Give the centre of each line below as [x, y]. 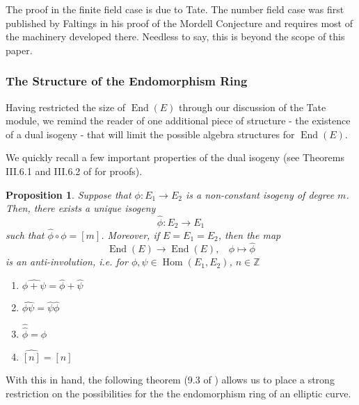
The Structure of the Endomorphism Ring [127, 81]
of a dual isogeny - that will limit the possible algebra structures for [150, 134]
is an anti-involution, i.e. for [67, 262]
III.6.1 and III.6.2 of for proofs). [74, 171]
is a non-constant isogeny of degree [260, 194]
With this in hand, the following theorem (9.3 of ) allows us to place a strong [170, 380]
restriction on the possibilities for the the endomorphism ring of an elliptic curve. [178, 393]
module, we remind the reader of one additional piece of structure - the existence [178, 121]
